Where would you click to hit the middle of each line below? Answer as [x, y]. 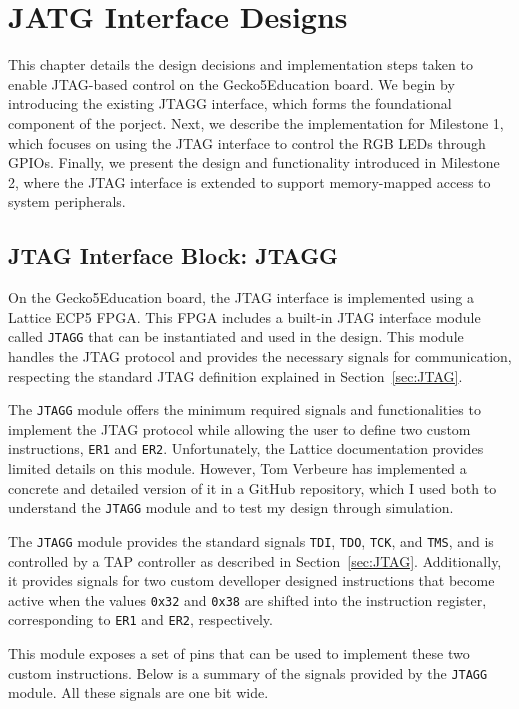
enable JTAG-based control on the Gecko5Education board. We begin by [231, 83]
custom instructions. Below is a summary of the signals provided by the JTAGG [248, 672]
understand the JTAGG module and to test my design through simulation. [231, 507]
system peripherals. [67, 201]
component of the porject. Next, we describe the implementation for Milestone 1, [256, 122]
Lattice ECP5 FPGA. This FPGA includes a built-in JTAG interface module [244, 316]
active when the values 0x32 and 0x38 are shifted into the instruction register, [247, 599]
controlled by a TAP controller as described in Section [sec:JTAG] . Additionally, [255, 560]
